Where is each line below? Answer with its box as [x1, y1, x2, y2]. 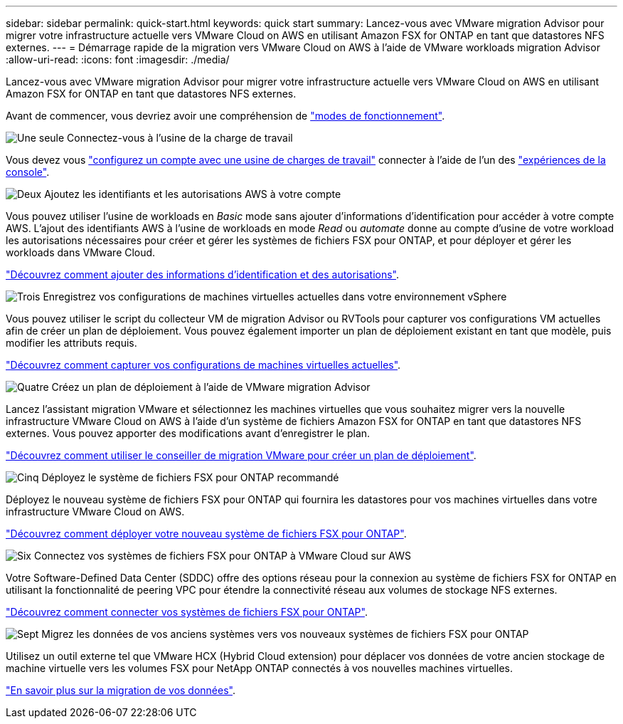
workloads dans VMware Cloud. [6, 246, 156, 258]
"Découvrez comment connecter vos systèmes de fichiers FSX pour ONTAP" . [6, 606, 368, 618]
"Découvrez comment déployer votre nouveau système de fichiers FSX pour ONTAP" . [6, 528, 407, 540]
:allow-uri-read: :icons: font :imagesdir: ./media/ [6, 53, 230, 65]
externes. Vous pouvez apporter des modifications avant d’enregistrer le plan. [6, 427, 371, 439]
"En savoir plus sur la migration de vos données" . [6, 684, 235, 696]
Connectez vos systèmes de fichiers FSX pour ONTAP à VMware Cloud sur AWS [33, 550, 411, 562]
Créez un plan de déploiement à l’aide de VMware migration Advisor [51, 381, 371, 393]
